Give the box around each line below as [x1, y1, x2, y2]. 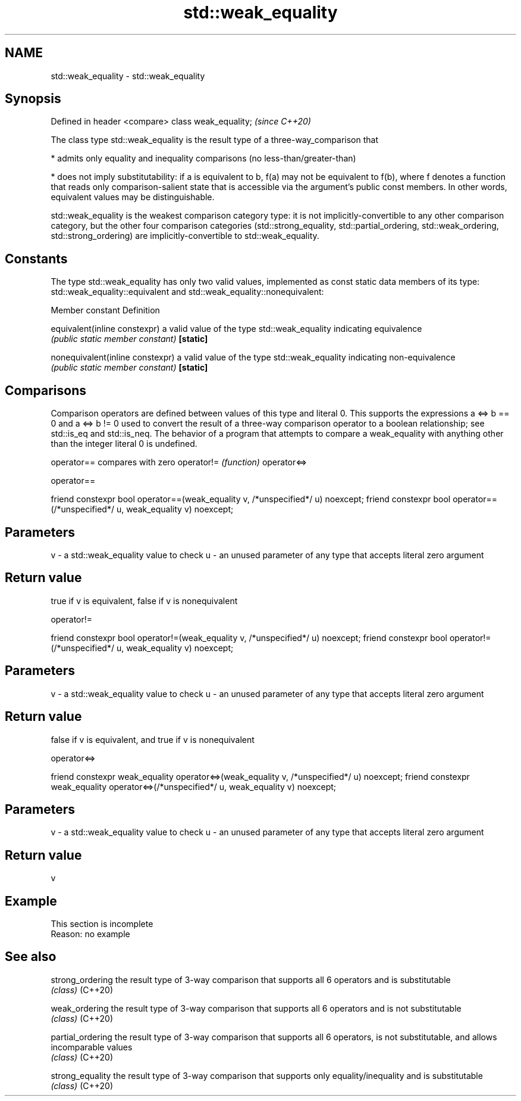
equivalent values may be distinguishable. [51, 192, 215, 203]
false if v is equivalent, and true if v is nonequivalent [51, 734, 255, 745]
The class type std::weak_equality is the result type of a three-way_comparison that [51, 135, 378, 145]
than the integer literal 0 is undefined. [51, 438, 197, 449]
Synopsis [5, 91, 61, 107]
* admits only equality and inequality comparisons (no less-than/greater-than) [51, 153, 356, 164]
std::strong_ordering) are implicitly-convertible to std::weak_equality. [51, 231, 319, 241]
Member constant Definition [51, 305, 160, 316]
